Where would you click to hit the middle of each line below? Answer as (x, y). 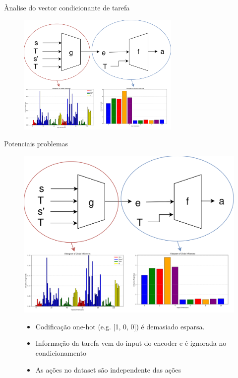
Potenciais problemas (36, 143)
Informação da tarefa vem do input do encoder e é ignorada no (131, 343)
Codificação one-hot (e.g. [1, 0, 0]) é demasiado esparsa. (120, 326)
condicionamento (61, 353)
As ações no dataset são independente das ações (108, 369)
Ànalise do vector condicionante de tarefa (67, 7)
